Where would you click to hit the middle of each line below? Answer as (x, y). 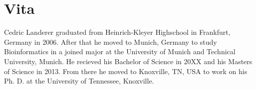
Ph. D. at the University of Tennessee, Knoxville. (79, 81)
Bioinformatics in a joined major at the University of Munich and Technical (120, 51)
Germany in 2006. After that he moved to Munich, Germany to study (111, 42)
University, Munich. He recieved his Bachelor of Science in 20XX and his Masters (128, 61)
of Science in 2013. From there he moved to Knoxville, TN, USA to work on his (126, 71)
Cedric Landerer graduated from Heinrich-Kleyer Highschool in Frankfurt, (117, 32)
